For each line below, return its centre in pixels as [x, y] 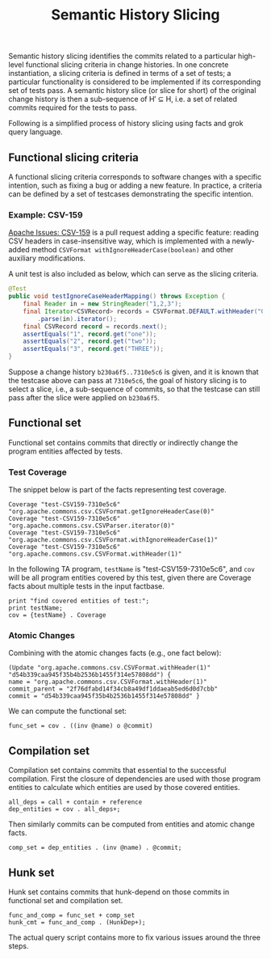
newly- [244, 241]
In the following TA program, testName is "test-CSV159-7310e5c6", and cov [132, 569]
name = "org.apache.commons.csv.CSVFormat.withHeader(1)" [108, 682]
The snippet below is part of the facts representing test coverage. [118, 490]
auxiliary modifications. [47, 258]
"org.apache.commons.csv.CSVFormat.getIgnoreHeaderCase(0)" [112, 512]
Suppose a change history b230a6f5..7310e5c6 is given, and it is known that [134, 372]
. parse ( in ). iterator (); [77, 319]
